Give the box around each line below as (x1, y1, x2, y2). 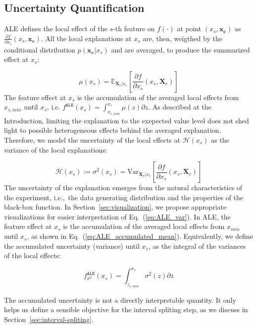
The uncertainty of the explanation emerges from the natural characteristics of (4, 182, 243, 193)
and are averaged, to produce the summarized (111, 44, 250, 55)
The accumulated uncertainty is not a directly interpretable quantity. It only (4, 294, 236, 305)
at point (177, 23, 202, 34)
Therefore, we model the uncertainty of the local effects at (4, 134, 180, 145)
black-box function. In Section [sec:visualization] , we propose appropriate (4, 202, 227, 212)
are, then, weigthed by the (143, 33, 222, 43)
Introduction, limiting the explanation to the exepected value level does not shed (4, 115, 249, 125)
